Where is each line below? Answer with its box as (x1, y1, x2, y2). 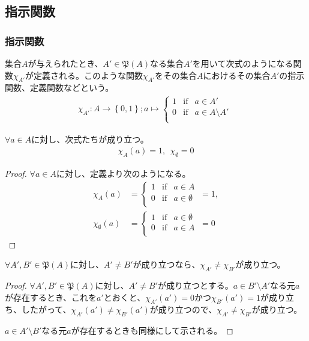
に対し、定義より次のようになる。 (56, 167, 191, 180)
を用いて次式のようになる (192, 57, 293, 69)
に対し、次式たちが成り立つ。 (31, 132, 149, 145)
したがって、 (21, 303, 71, 316)
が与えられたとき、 (28, 57, 103, 69)
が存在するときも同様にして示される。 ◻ (71, 324, 233, 337)
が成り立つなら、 (133, 258, 200, 271)
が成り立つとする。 (158, 279, 233, 292)
